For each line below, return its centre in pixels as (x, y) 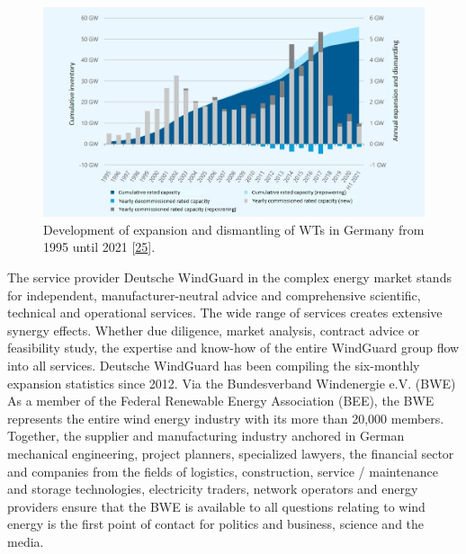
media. (26, 541)
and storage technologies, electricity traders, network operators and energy (213, 489)
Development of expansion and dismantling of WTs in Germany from (234, 229)
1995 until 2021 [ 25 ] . (99, 247)
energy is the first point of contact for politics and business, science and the (216, 524)
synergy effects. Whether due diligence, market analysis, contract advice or (214, 330)
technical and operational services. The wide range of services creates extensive (225, 313)
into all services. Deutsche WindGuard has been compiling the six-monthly (214, 365)
